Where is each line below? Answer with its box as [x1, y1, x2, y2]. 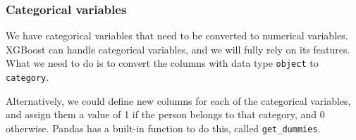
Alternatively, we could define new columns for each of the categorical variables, [6, 93, 351, 108]
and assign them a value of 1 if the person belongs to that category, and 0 [6, 107, 325, 122]
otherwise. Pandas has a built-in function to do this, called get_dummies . [6, 120, 321, 135]
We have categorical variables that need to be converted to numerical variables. [6, 28, 348, 43]
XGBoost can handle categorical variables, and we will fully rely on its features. [6, 42, 350, 56]
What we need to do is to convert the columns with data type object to [6, 56, 319, 70]
